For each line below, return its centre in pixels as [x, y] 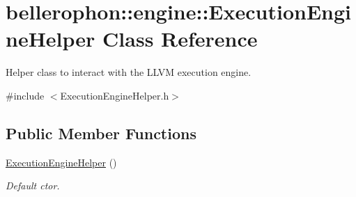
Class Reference [180, 39]
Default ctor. [33, 186]
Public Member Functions [101, 133]
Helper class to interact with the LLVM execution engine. [129, 72]
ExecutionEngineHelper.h [115, 95]
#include [25, 95]
